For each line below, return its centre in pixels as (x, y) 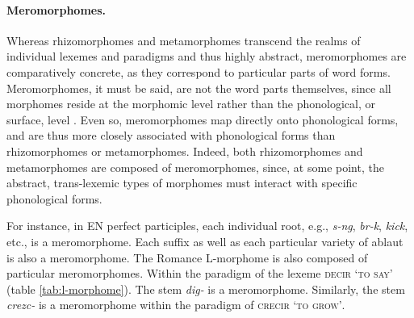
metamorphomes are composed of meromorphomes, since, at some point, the (195, 167)
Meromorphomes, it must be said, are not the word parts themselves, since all (199, 88)
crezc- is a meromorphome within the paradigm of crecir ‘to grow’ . (176, 305)
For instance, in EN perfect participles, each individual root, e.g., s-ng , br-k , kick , (207, 226)
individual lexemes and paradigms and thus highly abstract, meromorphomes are (207, 56)
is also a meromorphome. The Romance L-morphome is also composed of (187, 257)
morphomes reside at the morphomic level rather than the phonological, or (191, 104)
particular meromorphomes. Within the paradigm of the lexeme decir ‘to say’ (200, 273)
